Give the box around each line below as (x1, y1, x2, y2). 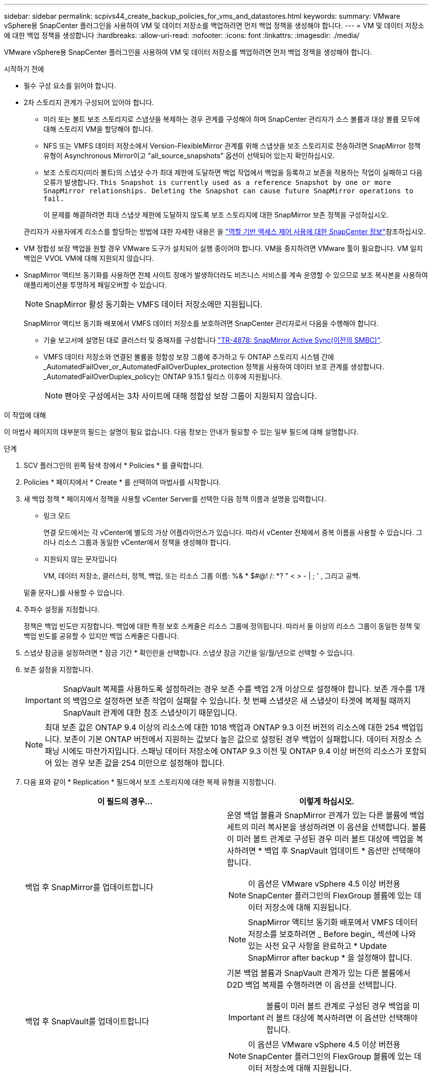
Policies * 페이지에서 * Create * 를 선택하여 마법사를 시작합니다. (24, 478, 221, 486)
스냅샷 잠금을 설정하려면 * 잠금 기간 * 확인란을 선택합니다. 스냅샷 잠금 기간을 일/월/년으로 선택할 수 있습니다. (24, 648, 355, 657)
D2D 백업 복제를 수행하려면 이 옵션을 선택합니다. (227, 980, 397, 990)
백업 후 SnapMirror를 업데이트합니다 (25, 882, 153, 892)
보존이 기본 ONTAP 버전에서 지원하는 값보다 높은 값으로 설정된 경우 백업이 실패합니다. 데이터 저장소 (64, 734, 413, 744)
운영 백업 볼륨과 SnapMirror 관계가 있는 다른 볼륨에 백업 (227, 810, 425, 820)
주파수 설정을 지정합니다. (24, 605, 100, 613)
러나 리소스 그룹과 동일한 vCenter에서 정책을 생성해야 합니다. (43, 538, 231, 546)
